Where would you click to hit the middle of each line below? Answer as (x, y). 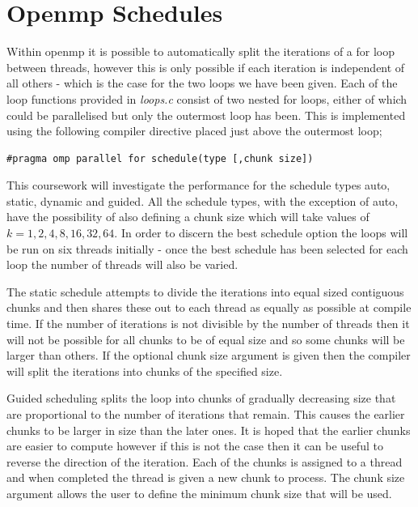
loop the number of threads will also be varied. (122, 264)
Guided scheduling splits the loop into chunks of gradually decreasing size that (201, 398)
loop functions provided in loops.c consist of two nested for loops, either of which (207, 98)
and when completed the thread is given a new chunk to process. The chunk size (206, 477)
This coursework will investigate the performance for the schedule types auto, (198, 185)
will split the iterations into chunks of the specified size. (145, 371)
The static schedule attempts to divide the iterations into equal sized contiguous (205, 291)
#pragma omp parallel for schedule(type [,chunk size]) (160, 158)
